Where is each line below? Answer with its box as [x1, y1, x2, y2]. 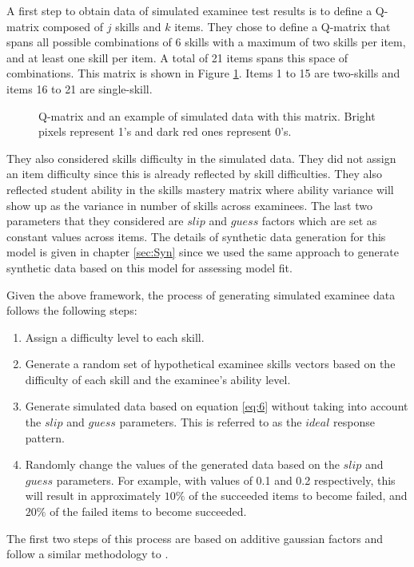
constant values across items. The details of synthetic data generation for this [6, 228, 386, 244]
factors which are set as [261, 212, 377, 229]
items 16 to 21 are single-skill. [6, 80, 153, 97]
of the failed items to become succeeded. [50, 503, 247, 520]
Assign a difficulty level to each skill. [25, 328, 205, 345]
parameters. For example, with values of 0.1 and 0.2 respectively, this [56, 471, 396, 488]
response [333, 414, 375, 430]
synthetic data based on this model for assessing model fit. [6, 259, 293, 276]
